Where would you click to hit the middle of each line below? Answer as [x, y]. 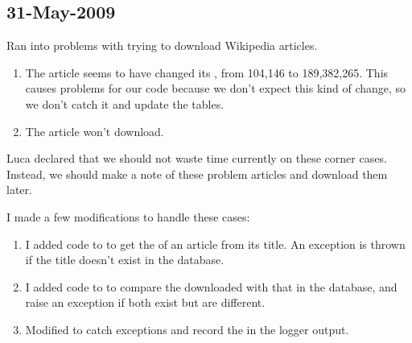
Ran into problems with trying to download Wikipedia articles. [162, 45]
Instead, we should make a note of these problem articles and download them [197, 174]
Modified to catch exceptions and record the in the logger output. [187, 329]
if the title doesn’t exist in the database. [125, 260]
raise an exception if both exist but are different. [145, 302]
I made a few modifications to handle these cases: [128, 216]
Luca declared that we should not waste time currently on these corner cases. [197, 158]
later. [19, 190]
